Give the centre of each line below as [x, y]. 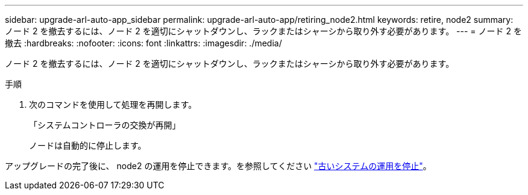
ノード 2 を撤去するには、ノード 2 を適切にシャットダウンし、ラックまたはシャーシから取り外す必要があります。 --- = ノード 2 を [263, 31]
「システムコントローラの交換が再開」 [105, 125]
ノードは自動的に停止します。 [88, 145]
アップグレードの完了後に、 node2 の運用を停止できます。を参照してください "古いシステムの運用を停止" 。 [218, 166]
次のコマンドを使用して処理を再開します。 [113, 104]
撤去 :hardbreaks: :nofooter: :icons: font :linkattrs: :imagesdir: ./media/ [143, 43]
